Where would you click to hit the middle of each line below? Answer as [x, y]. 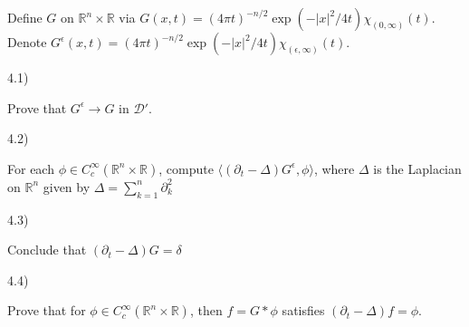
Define [25, 17]
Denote [27, 42]
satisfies [303, 310]
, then [206, 310]
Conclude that [47, 250]
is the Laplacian [417, 168]
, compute [186, 168]
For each [31, 168]
